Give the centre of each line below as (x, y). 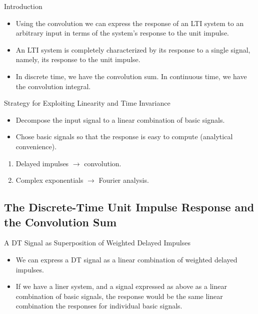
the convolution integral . (53, 86)
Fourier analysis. (124, 180)
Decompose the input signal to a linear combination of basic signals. (120, 119)
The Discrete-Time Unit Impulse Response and (129, 207)
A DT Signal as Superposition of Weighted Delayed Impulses (97, 243)
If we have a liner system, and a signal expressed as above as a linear (121, 286)
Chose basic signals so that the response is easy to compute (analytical (124, 136)
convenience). (36, 146)
